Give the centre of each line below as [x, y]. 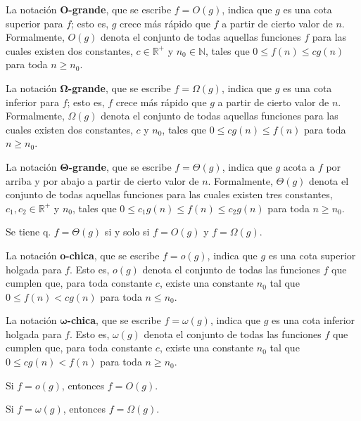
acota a [299, 166]
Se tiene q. [28, 232]
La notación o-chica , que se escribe [83, 255]
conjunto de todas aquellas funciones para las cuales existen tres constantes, [169, 194]
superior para [34, 23]
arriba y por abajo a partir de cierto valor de [102, 180]
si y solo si [127, 232]
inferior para [32, 102]
